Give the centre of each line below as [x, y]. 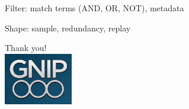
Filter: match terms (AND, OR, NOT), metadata [94, 8]
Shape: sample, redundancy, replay [68, 28]
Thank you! [26, 48]
